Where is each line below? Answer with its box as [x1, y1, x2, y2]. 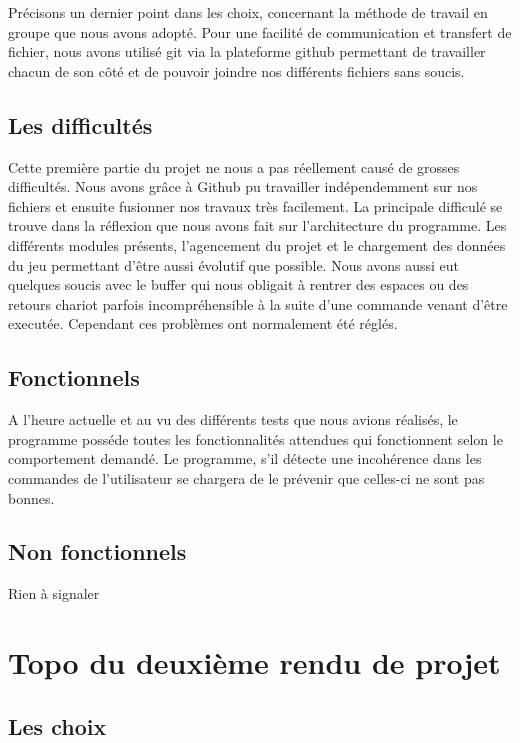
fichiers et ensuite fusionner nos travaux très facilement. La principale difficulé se [8, 195, 503, 216]
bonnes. [8, 487, 55, 508]
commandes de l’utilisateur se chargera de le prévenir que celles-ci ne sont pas [8, 467, 485, 488]
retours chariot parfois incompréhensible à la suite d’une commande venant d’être [8, 293, 508, 314]
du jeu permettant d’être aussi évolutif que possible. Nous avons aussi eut [8, 254, 460, 275]
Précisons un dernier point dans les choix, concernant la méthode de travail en [8, 2, 488, 22]
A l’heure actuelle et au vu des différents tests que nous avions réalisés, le [8, 409, 458, 430]
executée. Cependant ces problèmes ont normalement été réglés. [8, 313, 398, 334]
